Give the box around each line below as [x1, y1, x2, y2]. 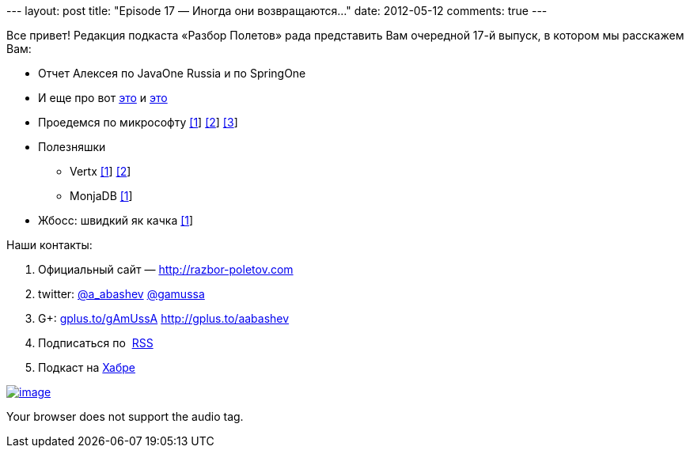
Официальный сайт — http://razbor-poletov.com [38, 263, 294, 276]
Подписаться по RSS [38, 336, 154, 350]
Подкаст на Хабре [38, 361, 135, 374]
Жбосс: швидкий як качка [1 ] [38, 214, 194, 227]
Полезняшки [38, 140, 106, 153]
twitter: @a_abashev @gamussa [38, 287, 205, 301]
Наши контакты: [6, 238, 93, 252]
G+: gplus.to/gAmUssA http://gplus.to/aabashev [38, 312, 290, 325]
